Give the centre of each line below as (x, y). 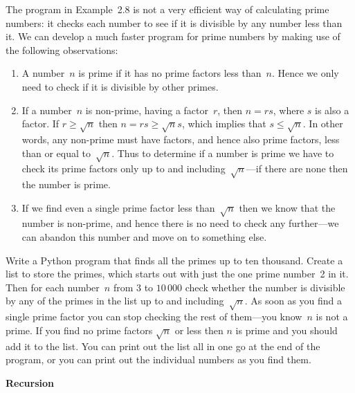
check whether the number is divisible (265, 287)
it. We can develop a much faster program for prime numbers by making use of (173, 36)
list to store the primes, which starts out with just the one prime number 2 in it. (177, 274)
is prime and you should (286, 330)
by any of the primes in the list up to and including (115, 301)
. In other (323, 124)
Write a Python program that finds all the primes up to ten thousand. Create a (174, 260)
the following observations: (62, 49)
